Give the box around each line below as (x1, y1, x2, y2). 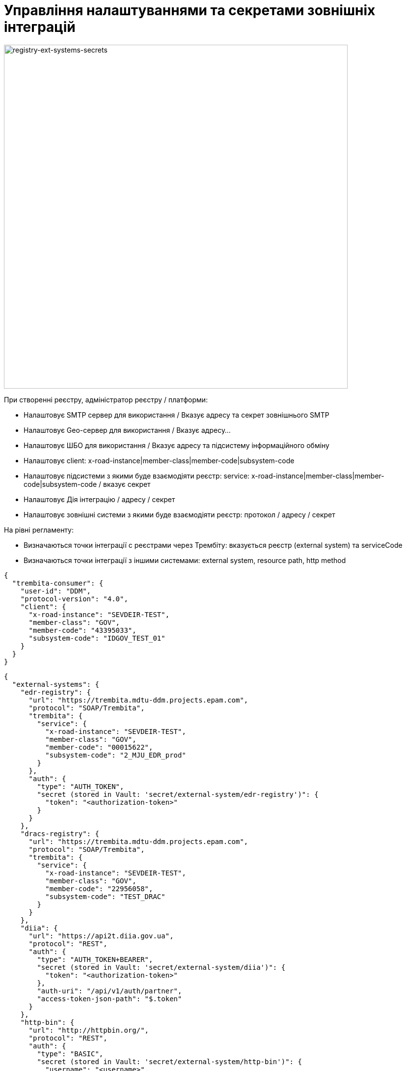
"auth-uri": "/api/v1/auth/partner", (37, 986, 182, 995)
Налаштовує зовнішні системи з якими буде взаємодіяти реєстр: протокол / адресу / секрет (24, 510, 335, 519)
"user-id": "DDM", (20, 587, 91, 595)
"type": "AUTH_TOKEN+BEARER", (37, 955, 153, 963)
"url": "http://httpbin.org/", (28, 1026, 149, 1034)
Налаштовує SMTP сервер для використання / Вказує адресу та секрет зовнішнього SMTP (24, 410, 329, 419)
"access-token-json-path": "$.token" (37, 994, 182, 1003)
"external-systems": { (12, 680, 99, 688)
